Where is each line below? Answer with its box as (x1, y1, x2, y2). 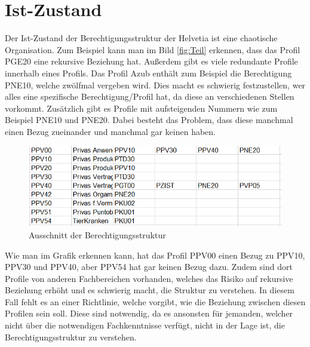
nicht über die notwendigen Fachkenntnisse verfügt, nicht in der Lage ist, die (5, 319, 285, 331)
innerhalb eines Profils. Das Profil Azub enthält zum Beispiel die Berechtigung (5, 66, 292, 79)
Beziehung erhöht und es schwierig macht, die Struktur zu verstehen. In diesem (5, 284, 294, 296)
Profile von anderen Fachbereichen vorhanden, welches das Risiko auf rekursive (5, 272, 293, 284)
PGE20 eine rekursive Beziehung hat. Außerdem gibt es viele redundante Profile (5, 55, 298, 67)
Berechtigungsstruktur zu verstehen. (5, 330, 137, 343)
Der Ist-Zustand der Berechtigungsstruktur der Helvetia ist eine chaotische (5, 32, 278, 44)
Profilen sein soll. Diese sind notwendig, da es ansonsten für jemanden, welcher (5, 307, 293, 320)
